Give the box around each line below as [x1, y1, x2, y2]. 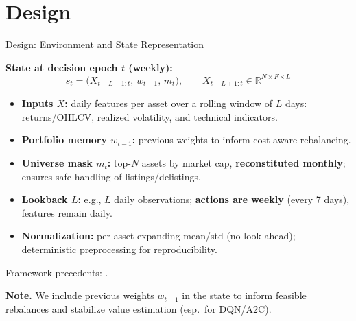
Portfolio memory [21, 132, 107, 147]
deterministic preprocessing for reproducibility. [21, 242, 217, 257]
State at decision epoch [5, 60, 118, 74]
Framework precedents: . [5, 265, 108, 279]
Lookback [21, 192, 68, 206]
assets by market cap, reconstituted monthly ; [141, 156, 346, 170]
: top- [107, 156, 131, 170]
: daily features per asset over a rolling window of [64, 96, 273, 110]
